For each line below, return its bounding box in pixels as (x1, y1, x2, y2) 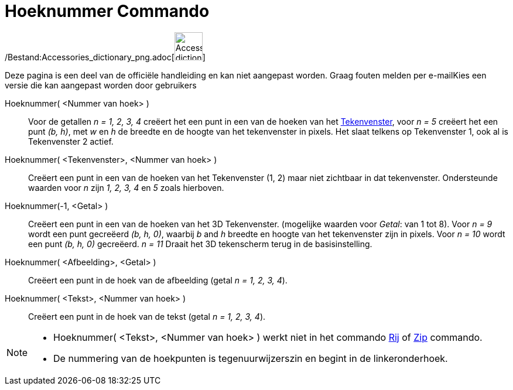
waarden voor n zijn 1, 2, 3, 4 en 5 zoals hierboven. (28, 182, 224, 193)
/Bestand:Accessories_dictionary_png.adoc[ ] (5, 52, 206, 62)
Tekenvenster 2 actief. (28, 136, 114, 146)
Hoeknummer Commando (5, 1, 210, 21)
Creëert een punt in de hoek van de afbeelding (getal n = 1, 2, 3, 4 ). (28, 275, 288, 285)
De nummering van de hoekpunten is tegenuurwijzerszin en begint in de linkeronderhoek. (53, 352, 448, 364)
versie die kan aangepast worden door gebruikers (5, 80, 197, 90)
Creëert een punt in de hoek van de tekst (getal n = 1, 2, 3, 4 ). (28, 311, 266, 321)
